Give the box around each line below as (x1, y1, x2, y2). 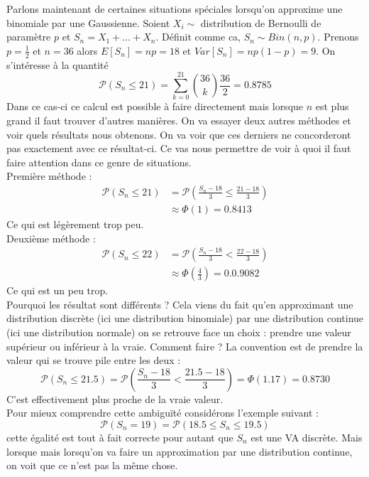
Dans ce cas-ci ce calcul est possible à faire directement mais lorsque (6, 99, 304, 114)
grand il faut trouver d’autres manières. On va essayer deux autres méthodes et (6, 112, 351, 127)
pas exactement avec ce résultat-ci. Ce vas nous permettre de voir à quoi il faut (6, 141, 351, 156)
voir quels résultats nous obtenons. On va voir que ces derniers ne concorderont (6, 127, 351, 141)
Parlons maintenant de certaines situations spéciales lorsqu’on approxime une (6, 1, 343, 16)
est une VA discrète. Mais (250, 429, 363, 444)
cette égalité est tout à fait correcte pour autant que (6, 429, 233, 444)
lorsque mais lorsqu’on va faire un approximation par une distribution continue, (6, 444, 353, 459)
